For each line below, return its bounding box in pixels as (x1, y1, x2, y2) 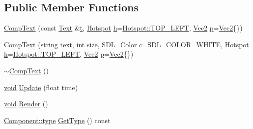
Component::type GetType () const (4, 115, 111, 125)
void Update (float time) (4, 82, 78, 92)
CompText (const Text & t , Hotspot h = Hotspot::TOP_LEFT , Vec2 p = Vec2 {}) (4, 23, 243, 33)
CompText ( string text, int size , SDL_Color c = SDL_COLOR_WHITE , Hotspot (4, 39, 249, 49)
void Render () (4, 98, 48, 109)
